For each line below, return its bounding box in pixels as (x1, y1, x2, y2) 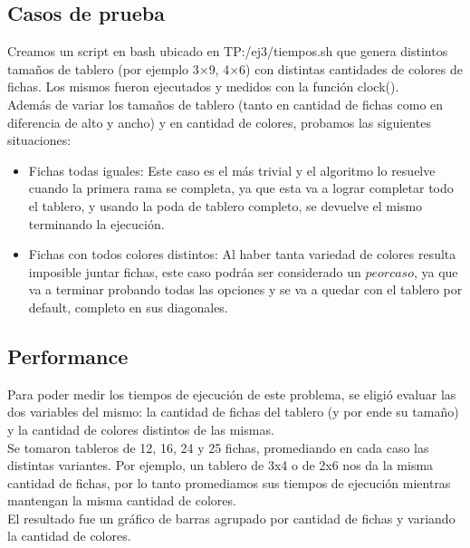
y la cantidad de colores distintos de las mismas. (7, 419, 274, 438)
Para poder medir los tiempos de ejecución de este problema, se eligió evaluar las (7, 384, 456, 403)
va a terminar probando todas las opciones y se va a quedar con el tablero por (28, 280, 463, 299)
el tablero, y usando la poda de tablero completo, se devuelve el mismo (28, 196, 423, 215)
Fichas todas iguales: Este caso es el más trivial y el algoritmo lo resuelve (28, 160, 436, 179)
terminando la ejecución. (28, 214, 165, 233)
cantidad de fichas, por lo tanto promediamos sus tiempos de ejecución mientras (7, 473, 451, 492)
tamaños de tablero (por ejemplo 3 (7, 59, 199, 78)
